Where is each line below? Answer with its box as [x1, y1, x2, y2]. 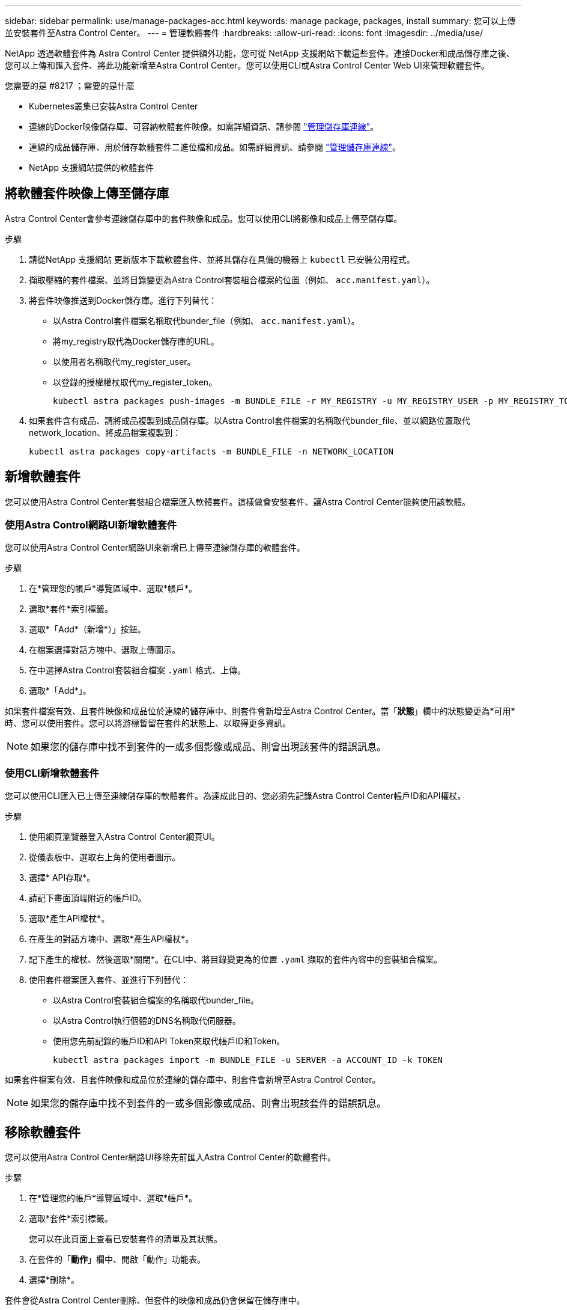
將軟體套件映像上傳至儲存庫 [5, 186, 169, 201]
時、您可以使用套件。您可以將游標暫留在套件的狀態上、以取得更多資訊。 [5, 718, 291, 729]
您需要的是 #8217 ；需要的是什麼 [5, 81, 135, 91]
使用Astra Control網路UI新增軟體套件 [5, 519, 177, 531]
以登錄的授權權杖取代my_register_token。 [53, 376, 217, 387]
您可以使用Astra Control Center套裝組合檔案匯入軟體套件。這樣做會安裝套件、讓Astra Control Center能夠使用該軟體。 [5, 496, 470, 507]
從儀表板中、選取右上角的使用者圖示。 [29, 852, 180, 863]
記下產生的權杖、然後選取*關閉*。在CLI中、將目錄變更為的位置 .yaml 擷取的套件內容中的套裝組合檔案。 [29, 954, 442, 965]
